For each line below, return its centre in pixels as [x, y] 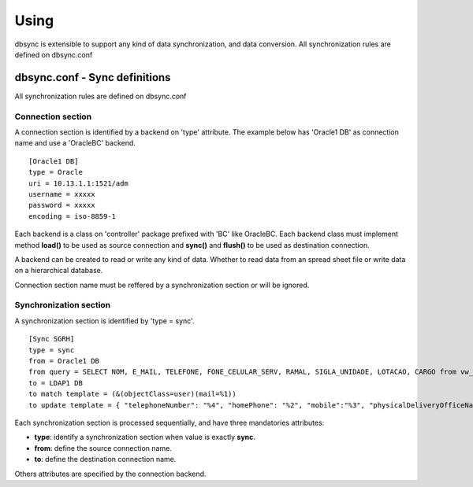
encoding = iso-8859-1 [73, 216]
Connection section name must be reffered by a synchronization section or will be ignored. [162, 285]
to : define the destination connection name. [105, 459]
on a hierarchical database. [59, 271]
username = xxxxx [62, 194]
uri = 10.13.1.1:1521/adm [79, 183]
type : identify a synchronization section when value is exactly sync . [145, 437]
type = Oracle [56, 172]
